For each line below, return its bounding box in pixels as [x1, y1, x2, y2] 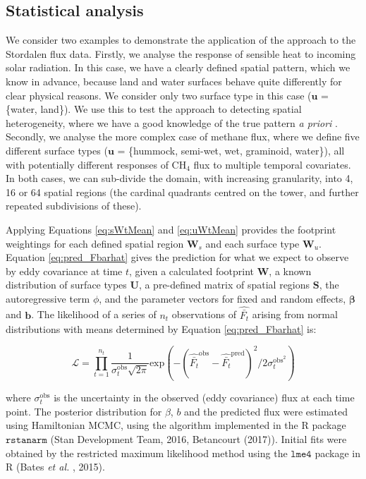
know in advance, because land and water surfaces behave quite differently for [6, 73, 342, 88]
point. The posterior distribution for [6, 404, 162, 418]
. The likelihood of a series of [31, 307, 157, 322]
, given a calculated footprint [129, 263, 255, 278]
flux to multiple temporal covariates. [193, 157, 351, 171]
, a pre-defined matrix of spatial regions [138, 277, 310, 292]
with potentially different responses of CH [6, 157, 187, 171]
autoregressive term [6, 291, 90, 305]
